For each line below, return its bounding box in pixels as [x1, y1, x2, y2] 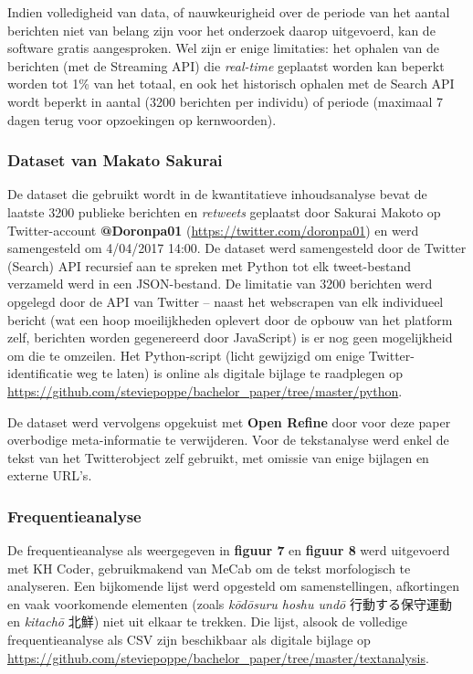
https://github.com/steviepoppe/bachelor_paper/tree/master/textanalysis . [7, 648, 429, 667]
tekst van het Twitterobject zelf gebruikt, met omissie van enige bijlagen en [7, 448, 429, 467]
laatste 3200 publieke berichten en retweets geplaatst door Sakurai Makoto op [7, 202, 441, 221]
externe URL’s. [7, 466, 92, 485]
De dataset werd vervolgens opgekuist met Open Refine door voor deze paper [7, 412, 451, 431]
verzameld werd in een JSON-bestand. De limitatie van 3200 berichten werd [7, 274, 433, 293]
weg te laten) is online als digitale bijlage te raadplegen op [76, 363, 404, 383]
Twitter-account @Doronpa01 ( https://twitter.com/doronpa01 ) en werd [7, 220, 419, 239]
